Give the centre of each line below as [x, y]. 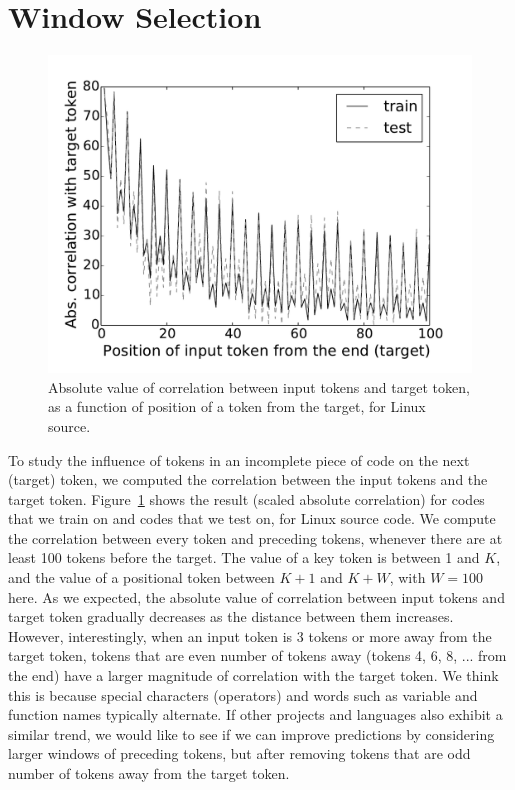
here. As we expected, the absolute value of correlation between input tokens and [256, 596]
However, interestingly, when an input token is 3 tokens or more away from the [250, 635]
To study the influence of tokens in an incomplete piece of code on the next [239, 459]
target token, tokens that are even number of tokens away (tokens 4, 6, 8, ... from [257, 655]
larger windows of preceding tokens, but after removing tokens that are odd [239, 753]
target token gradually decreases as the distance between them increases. [231, 616]
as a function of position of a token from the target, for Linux [237, 406]
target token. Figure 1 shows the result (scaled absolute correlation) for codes [246, 498]
